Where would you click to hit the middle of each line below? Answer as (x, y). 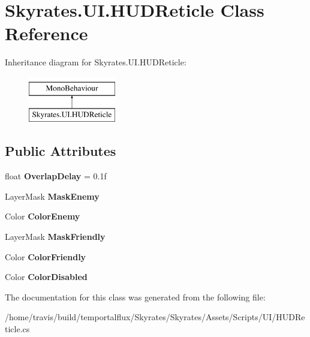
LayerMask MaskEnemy (52, 196)
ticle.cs (17, 329)
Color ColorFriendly (46, 256)
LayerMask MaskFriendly (55, 237)
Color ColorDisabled (46, 277)
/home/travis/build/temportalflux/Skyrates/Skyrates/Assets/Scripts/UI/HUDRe (155, 317)
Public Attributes (61, 151)
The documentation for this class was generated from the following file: (135, 297)
